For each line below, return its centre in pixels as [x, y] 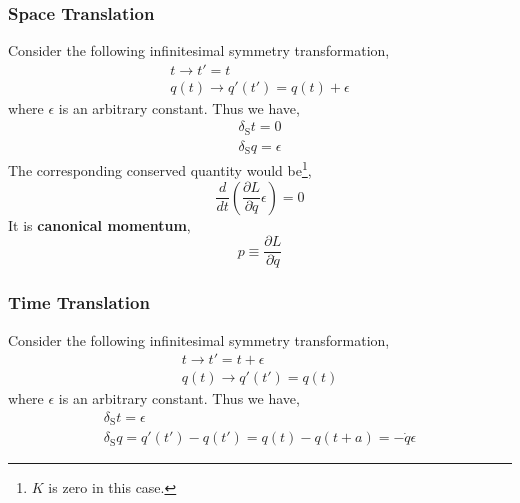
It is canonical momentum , [99, 224]
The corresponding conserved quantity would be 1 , [160, 169]
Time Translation [79, 302]
